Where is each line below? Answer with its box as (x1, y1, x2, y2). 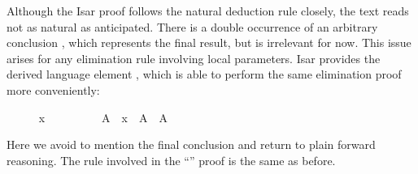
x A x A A (38, 108, 168, 125)
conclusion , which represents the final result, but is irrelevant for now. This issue (7, 34, 411, 51)
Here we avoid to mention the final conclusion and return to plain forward (7, 136, 376, 153)
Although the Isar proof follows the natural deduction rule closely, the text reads (7, 2, 409, 19)
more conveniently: (7, 81, 100, 98)
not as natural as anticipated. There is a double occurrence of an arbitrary (7, 18, 378, 35)
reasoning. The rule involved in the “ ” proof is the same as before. (7, 151, 336, 168)
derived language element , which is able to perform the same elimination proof (7, 66, 402, 83)
